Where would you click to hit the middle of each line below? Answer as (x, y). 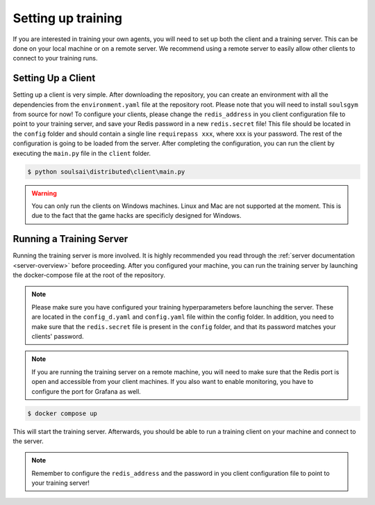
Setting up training (68, 18)
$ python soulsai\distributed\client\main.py (106, 171)
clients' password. (58, 336)
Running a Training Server (70, 239)
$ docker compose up (62, 413)
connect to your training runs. (55, 58)
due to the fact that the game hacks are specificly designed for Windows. (136, 216)
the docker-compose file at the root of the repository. (89, 275)
